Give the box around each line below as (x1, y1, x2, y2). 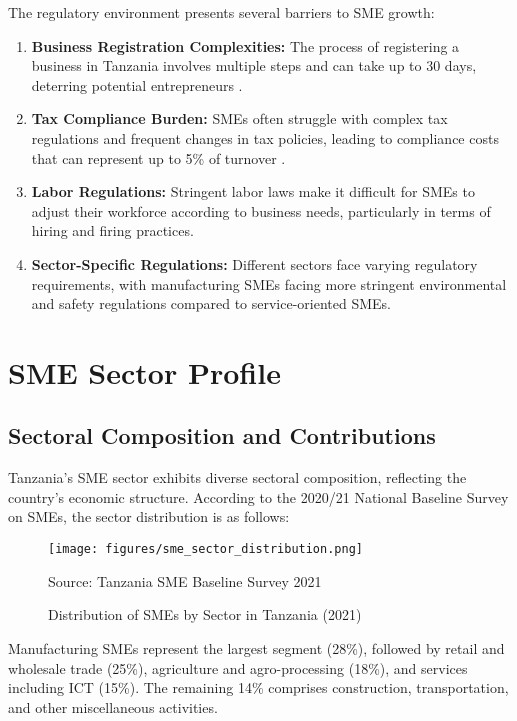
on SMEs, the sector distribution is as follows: (8, 506, 290, 527)
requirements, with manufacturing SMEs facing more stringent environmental (31, 273, 507, 294)
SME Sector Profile (8, 351, 281, 392)
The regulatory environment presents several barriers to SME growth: (8, 2, 435, 22)
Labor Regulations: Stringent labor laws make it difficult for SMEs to (31, 181, 475, 202)
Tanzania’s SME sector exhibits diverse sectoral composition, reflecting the (8, 467, 467, 488)
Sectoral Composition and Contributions (8, 420, 436, 451)
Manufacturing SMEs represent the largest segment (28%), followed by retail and (8, 637, 505, 658)
